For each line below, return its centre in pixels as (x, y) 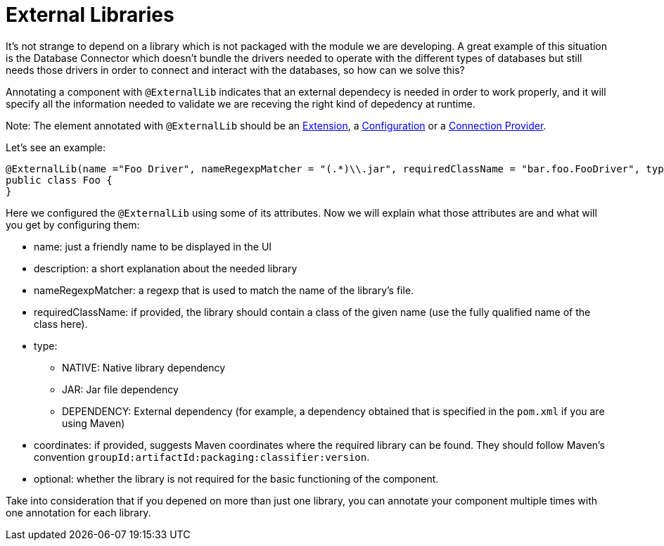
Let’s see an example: (56, 147)
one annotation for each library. (78, 512)
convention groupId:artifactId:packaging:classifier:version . (202, 457)
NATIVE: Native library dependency (144, 367)
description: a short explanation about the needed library (166, 268)
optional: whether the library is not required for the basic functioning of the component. (236, 478)
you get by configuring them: (73, 224)
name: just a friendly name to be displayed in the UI (153, 246)
